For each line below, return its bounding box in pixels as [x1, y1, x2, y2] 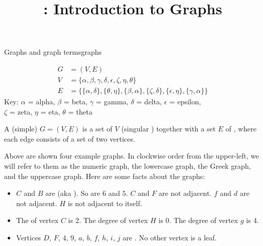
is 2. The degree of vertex [68, 215, 148, 226]
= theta [68, 106, 92, 117]
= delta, [136, 96, 162, 107]
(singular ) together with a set [121, 123, 216, 134]
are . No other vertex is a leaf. [123, 232, 217, 242]
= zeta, [9, 106, 33, 117]
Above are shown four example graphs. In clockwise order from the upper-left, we [4, 150, 259, 161]
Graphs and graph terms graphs [4, 47, 102, 57]
